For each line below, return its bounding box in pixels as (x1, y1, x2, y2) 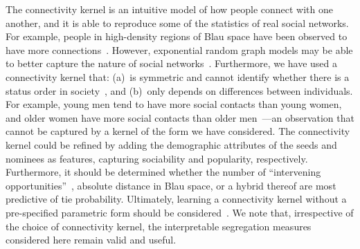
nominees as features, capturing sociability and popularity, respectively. (6, 151, 308, 165)
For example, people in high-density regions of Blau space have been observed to (6, 29, 348, 44)
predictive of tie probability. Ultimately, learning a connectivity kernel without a (6, 192, 347, 206)
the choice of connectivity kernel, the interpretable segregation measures (6, 219, 312, 233)
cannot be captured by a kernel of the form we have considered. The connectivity (6, 124, 350, 138)
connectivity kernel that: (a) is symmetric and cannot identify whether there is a (6, 69, 350, 84)
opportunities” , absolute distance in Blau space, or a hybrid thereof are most (6, 178, 336, 192)
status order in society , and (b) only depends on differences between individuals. (6, 83, 353, 98)
